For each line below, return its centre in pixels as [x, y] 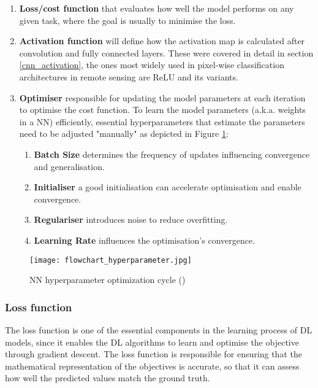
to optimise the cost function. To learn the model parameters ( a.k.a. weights [162, 110]
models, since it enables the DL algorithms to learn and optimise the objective [152, 342]
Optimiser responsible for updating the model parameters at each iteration [162, 97]
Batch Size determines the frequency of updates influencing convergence [172, 154]
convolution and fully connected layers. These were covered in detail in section [166, 52]
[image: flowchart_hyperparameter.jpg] [111, 260]
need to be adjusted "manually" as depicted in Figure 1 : [124, 134]
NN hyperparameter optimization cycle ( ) [108, 280]
